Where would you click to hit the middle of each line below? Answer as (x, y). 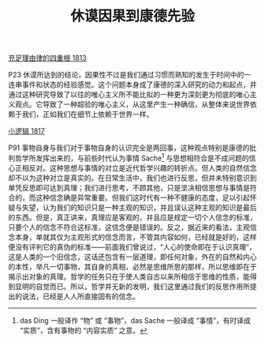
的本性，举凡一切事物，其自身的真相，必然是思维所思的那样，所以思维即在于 (132, 266)
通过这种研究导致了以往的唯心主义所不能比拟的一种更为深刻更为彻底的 (122, 95)
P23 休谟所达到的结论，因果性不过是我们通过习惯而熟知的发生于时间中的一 (130, 75)
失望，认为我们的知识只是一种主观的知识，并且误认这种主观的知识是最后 (139, 207)
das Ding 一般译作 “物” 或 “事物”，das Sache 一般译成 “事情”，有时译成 (135, 320)
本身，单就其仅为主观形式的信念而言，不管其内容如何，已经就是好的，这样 (136, 237)
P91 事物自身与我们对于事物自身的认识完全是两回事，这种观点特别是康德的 (129, 148)
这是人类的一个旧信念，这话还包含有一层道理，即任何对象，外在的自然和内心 (132, 257)
